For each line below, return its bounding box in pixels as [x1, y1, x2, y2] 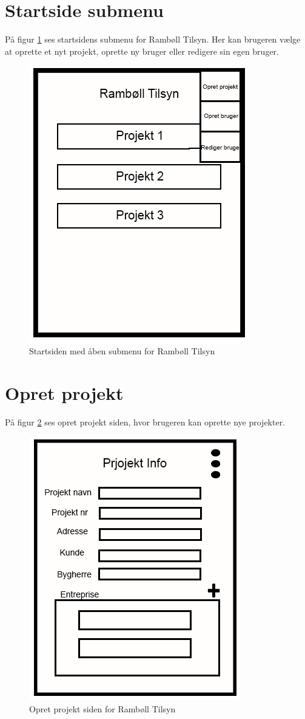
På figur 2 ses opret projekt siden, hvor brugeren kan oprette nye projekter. [5, 415, 286, 428]
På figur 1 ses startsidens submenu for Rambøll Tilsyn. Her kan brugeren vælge [5, 33, 301, 46]
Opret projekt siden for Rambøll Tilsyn [29, 702, 176, 715]
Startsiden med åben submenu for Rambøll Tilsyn [29, 344, 215, 357]
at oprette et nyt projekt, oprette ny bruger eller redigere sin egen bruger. [5, 44, 279, 57]
